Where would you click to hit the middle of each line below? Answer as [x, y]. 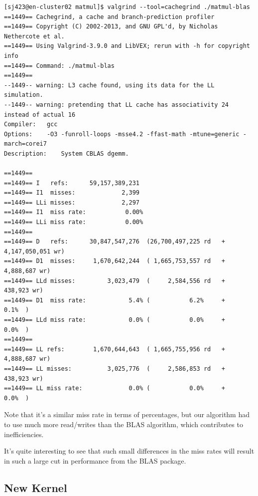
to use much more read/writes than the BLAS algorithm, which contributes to [124, 424]
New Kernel [36, 487]
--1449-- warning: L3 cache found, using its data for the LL [109, 85]
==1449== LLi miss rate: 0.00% [74, 222]
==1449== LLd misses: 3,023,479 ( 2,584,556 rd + [115, 281]
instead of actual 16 [40, 115]
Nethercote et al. [34, 36]
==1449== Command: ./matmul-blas [59, 66]
